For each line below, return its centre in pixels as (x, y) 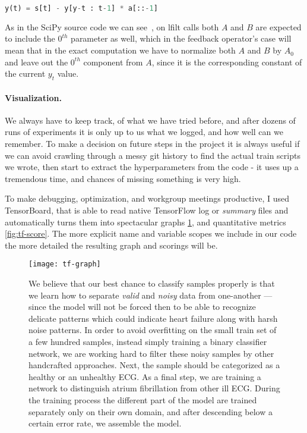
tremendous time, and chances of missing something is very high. (123, 178)
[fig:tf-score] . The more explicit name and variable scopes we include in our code (151, 233)
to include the (30, 38)
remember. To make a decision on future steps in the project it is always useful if (152, 144)
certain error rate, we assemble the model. (105, 423)
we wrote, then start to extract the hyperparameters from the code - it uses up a (152, 167)
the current (25, 73)
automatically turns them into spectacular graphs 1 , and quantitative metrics (145, 222)
